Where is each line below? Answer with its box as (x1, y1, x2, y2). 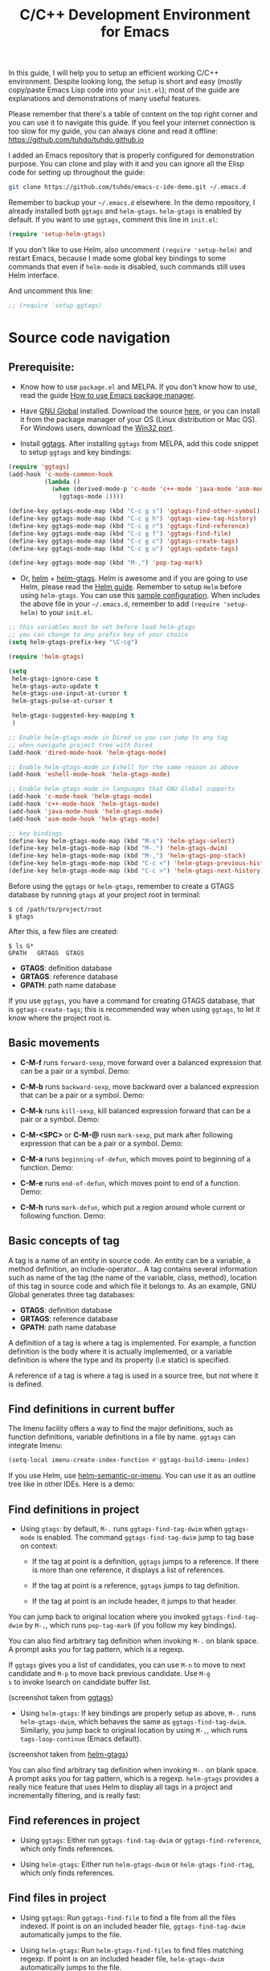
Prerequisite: (8, 360, 75, 375)
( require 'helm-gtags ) (8, 653, 84, 661)
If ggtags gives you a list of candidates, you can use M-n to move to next (8, 1660, 246, 1670)
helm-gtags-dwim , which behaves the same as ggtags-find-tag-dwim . (19, 1717, 247, 1727)
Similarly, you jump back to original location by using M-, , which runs (19, 1726, 247, 1735)
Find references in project (8, 1814, 141, 1828)
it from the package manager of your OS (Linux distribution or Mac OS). (19, 414, 257, 424)
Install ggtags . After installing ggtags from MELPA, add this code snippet (19, 438, 259, 448)
